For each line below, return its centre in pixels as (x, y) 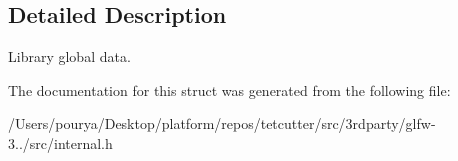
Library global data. (69, 56)
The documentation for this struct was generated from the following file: (229, 89)
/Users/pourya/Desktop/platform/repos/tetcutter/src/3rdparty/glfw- (222, 123)
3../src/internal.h (60, 142)
